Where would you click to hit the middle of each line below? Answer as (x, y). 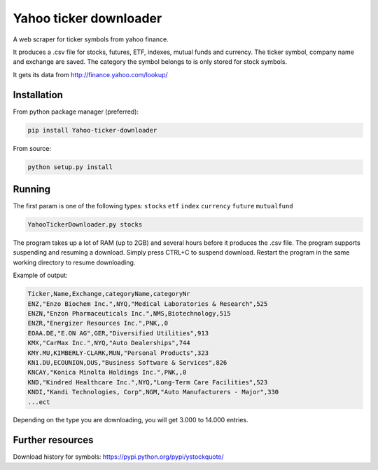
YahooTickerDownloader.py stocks (85, 225)
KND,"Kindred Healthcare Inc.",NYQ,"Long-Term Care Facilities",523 (148, 382)
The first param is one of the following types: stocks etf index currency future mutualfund (153, 206)
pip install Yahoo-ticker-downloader (92, 130)
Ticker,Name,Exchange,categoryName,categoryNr (109, 294)
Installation (38, 95)
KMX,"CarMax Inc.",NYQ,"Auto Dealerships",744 (109, 343)
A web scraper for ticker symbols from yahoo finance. (91, 39)
